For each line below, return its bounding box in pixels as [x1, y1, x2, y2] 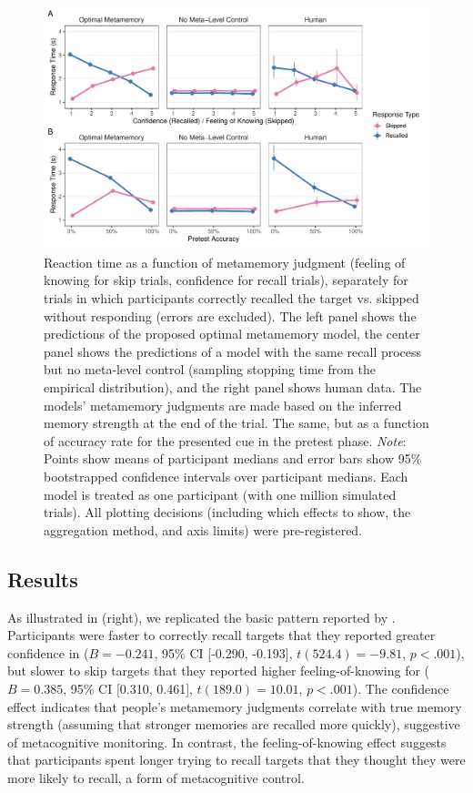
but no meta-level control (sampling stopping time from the [44, 360, 377, 379]
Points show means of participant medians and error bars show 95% [44, 449, 422, 468]
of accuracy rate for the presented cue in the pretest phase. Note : [44, 431, 407, 450]
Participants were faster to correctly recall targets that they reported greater [7, 625, 436, 645]
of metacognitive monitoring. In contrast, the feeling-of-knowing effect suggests [7, 732, 447, 751]
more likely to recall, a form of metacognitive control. [7, 768, 305, 787]
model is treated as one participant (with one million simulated [44, 484, 397, 503]
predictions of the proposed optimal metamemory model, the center [44, 324, 420, 343]
